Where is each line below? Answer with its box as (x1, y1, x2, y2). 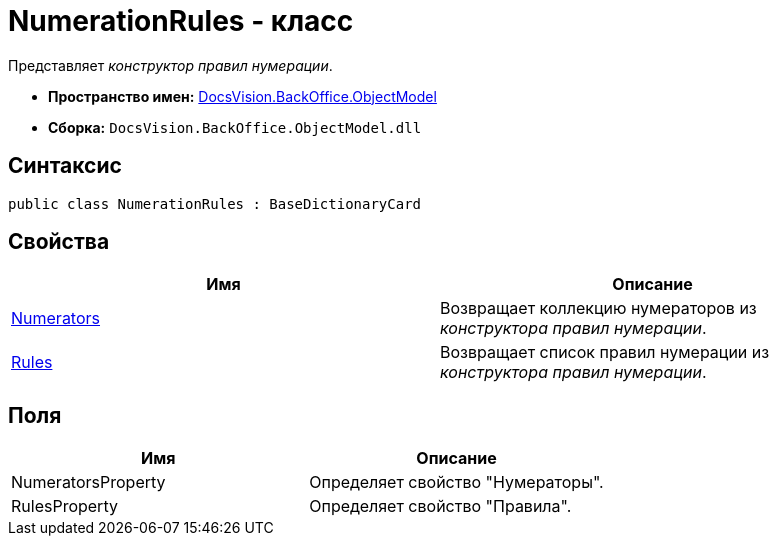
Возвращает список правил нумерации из (440, 342, 770, 363)
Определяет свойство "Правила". (309, 496, 572, 517)
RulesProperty (11, 496, 118, 517)
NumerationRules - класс (8, 4, 354, 38)
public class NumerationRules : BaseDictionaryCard (8, 195, 422, 212)
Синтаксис (8, 153, 122, 179)
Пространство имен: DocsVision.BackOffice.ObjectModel (48, 87, 437, 105)
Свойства (8, 229, 110, 255)
